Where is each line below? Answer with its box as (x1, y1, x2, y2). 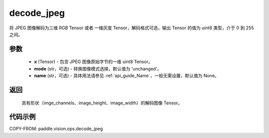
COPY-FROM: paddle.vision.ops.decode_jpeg (9, 126, 103, 132)
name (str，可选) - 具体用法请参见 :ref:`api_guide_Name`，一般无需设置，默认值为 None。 (34, 72, 219, 79)
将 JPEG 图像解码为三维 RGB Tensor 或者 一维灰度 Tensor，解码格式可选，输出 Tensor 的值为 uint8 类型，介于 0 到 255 (9, 25, 254, 31)
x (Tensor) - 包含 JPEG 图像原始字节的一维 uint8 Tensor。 (34, 59, 153, 65)
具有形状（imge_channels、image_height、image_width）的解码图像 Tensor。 (21, 100, 183, 106)
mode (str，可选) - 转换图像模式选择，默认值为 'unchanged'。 (34, 66, 162, 71)
